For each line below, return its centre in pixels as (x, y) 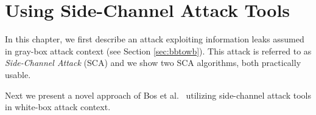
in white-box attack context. (58, 107)
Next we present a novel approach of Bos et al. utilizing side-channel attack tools (158, 95)
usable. (18, 74)
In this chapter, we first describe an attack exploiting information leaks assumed (155, 39)
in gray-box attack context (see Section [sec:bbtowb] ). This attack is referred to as (158, 51)
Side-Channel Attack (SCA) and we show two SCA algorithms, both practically (153, 63)
